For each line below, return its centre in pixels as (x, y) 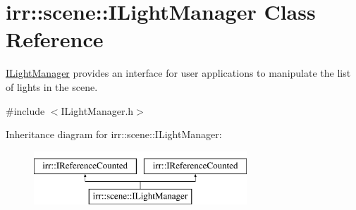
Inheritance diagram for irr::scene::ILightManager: (114, 134)
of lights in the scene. (52, 86)
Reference (55, 39)
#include (25, 110)
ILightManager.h (97, 110)
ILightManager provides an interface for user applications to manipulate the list (178, 73)
